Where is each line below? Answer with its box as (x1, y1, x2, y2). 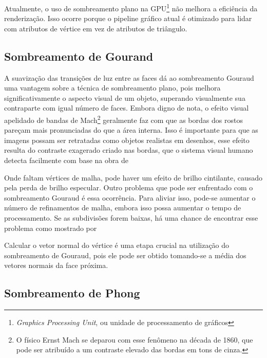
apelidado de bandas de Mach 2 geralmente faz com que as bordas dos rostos (4, 113, 243, 125)
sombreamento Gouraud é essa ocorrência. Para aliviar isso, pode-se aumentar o (4, 192, 256, 203)
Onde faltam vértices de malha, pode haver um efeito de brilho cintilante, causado (4, 172, 263, 183)
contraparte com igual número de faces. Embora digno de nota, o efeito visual (4, 102, 249, 113)
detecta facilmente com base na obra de (4, 155, 128, 166)
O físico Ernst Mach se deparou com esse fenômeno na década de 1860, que (16, 334, 253, 345)
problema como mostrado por (4, 222, 97, 233)
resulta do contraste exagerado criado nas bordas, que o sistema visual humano (4, 145, 253, 155)
